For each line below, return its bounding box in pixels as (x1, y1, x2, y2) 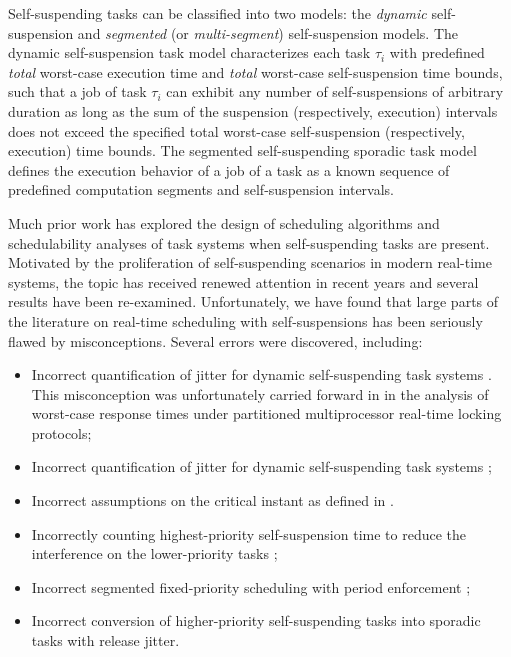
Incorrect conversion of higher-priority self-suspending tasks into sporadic (31, 610, 481, 631)
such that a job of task (8, 81, 147, 102)
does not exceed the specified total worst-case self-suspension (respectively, (8, 120, 465, 141)
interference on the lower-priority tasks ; (31, 543, 278, 564)
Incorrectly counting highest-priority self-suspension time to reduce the (31, 523, 466, 544)
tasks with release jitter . (31, 630, 180, 651)
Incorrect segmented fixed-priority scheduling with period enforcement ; (31, 576, 471, 597)
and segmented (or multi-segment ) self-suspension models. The (77, 22, 458, 43)
